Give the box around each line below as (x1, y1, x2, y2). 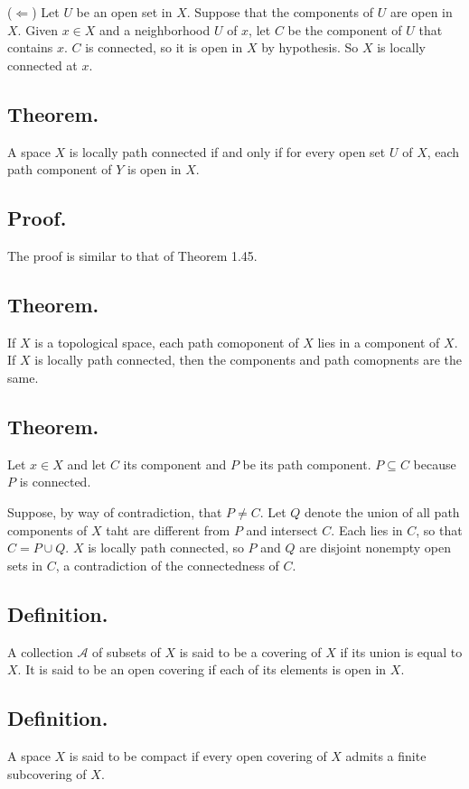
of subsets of (92, 642, 161, 661)
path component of (7, 160, 112, 179)
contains (7, 38, 53, 57)
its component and (123, 454, 227, 473)
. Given (17, 20, 59, 39)
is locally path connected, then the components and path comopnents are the (34, 350, 463, 369)
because (413, 454, 456, 473)
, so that (416, 520, 463, 539)
